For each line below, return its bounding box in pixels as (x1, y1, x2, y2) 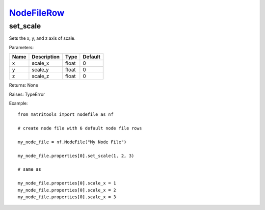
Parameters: (9, 44, 34, 50)
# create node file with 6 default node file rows (18, 126, 142, 131)
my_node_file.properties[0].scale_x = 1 (18, 181, 116, 186)
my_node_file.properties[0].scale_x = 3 (18, 194, 116, 200)
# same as (18, 167, 41, 172)
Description (31, 53, 60, 60)
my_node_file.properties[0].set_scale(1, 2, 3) (18, 153, 134, 158)
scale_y (31, 66, 49, 73)
